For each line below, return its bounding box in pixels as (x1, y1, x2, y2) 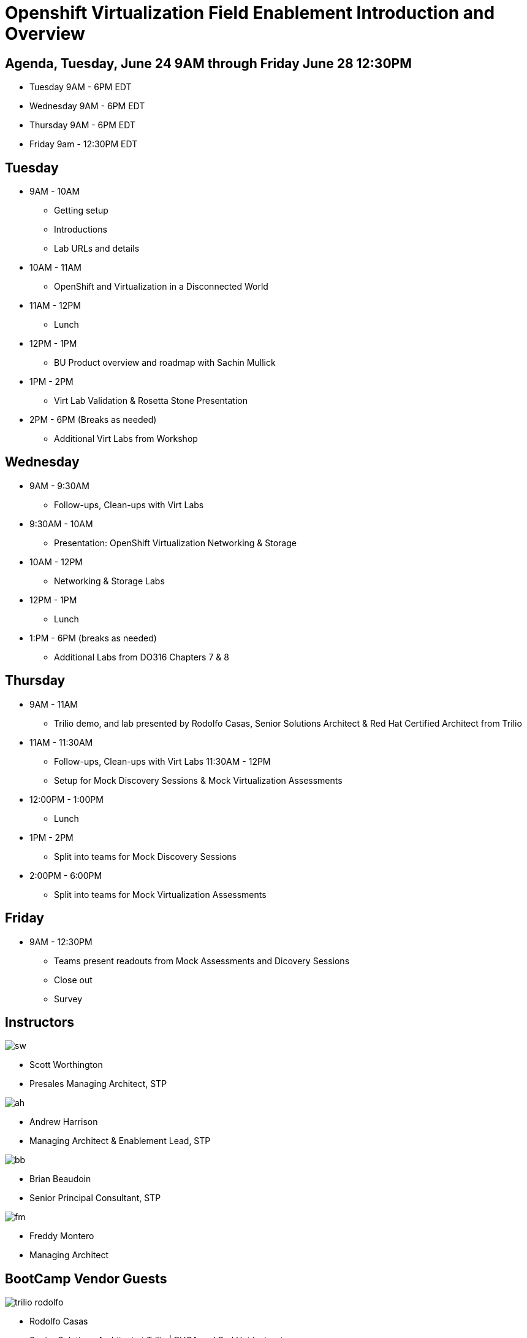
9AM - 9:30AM (29, 480, 89, 491)
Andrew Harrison (29, 1116, 98, 1127)
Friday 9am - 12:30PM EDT (29, 139, 138, 150)
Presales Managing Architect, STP (29, 1078, 167, 1089)
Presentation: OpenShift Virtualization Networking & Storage (54, 537, 297, 548)
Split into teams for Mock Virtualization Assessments (54, 889, 267, 900)
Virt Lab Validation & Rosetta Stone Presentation (54, 395, 248, 406)
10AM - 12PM (29, 556, 83, 567)
